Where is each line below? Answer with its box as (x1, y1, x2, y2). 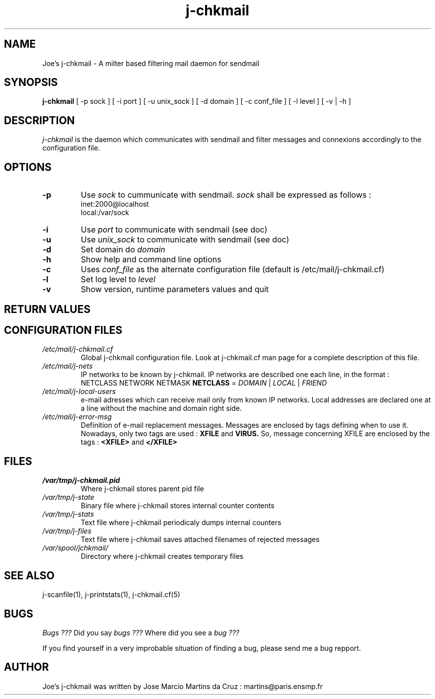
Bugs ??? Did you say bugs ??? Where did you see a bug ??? (42, 628, 239, 637)
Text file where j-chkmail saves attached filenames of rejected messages (80, 535, 320, 544)
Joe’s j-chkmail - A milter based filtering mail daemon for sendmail (42, 59, 260, 68)
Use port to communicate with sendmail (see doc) (80, 225, 268, 235)
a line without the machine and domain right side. (80, 404, 242, 413)
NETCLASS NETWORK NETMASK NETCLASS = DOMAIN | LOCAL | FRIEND (80, 379, 327, 388)
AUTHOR (4, 661, 49, 674)
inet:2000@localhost (80, 200, 149, 209)
